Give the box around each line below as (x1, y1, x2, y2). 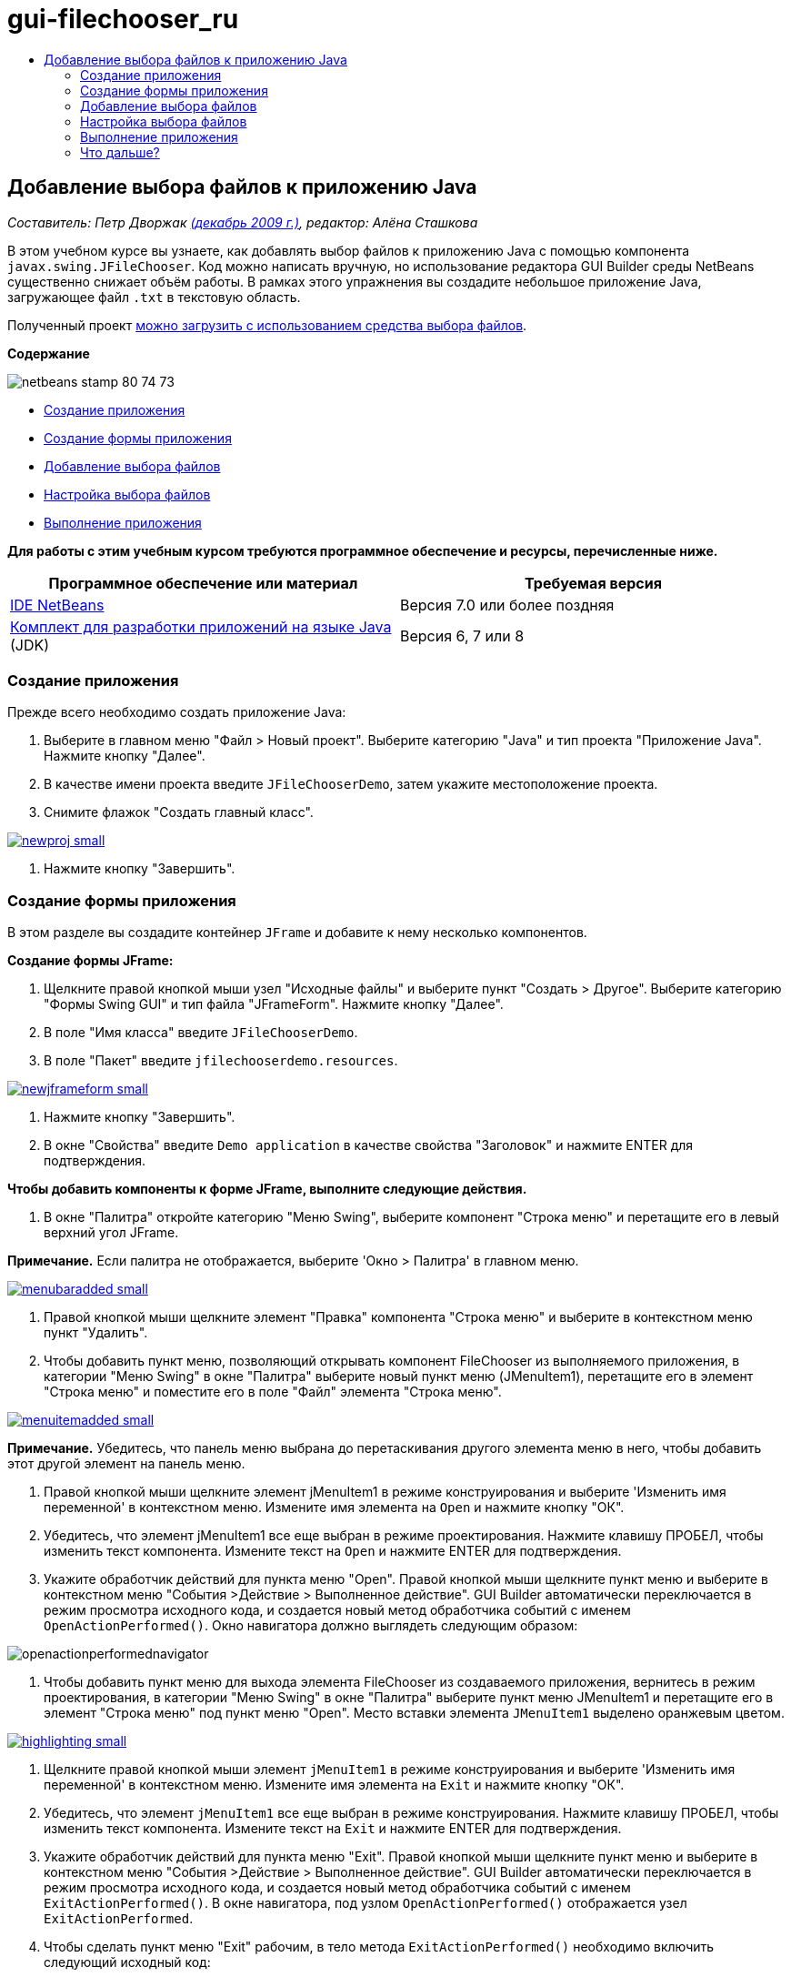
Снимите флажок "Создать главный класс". (44, 804, 314, 821)
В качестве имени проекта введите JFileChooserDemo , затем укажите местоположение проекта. (44, 776, 658, 792)
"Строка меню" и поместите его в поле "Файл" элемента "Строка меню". (44, 1384, 502, 1400)
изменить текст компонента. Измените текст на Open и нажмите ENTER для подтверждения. (44, 1543, 622, 1559)
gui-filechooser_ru (7, 4, 239, 35)
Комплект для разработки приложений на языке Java (10, 617, 392, 636)
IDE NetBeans (10, 595, 105, 614)
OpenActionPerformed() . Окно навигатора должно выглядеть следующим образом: (44, 1618, 578, 1634)
